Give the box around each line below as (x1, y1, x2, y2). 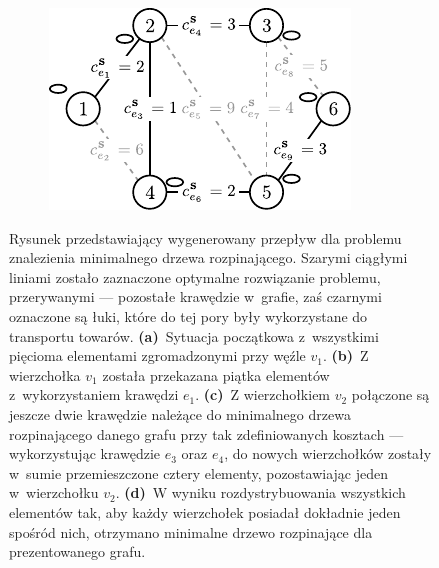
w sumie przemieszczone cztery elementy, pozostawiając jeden (9, 462, 389, 483)
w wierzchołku (9, 482, 99, 503)
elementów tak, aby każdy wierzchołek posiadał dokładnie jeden (9, 501, 401, 522)
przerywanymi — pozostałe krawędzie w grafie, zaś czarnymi (9, 286, 382, 307)
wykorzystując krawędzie (9, 443, 161, 464)
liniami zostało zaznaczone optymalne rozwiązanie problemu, (9, 266, 381, 287)
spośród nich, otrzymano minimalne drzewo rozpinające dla (9, 521, 373, 542)
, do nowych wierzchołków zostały (224, 443, 432, 464)
